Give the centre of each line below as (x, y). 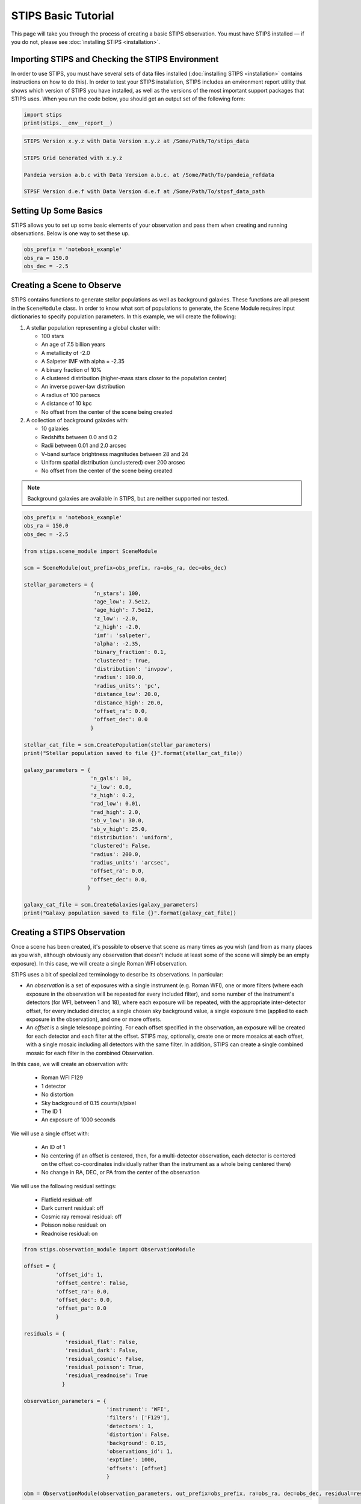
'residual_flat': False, (102, 1342)
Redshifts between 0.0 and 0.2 (79, 437)
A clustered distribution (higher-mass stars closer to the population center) (134, 378)
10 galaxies (55, 429)
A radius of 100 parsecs (71, 395)
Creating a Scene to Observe (66, 285)
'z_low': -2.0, (116, 618)
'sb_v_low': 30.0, (117, 821)
